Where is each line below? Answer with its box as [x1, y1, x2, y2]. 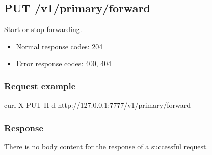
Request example [4, 79, 76, 92]
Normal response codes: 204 [16, 41, 103, 51]
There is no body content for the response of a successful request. [4, 141, 208, 152]
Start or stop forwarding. [4, 24, 82, 35]
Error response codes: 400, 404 [16, 58, 112, 69]
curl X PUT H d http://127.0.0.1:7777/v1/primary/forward [4, 100, 191, 110]
